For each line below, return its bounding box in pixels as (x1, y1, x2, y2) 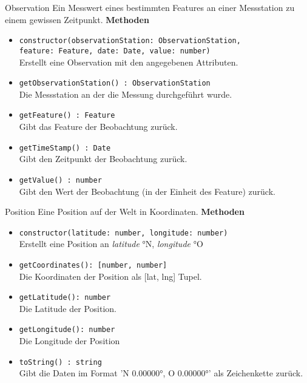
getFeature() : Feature (19, 111, 115, 120)
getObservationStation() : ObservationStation (19, 79, 211, 88)
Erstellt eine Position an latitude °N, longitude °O (19, 237, 203, 250)
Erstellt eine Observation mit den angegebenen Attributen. (19, 55, 238, 68)
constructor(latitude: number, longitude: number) (19, 228, 228, 237)
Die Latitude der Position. (19, 302, 116, 314)
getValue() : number (19, 175, 102, 185)
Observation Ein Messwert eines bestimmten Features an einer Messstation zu (5, 1, 295, 13)
